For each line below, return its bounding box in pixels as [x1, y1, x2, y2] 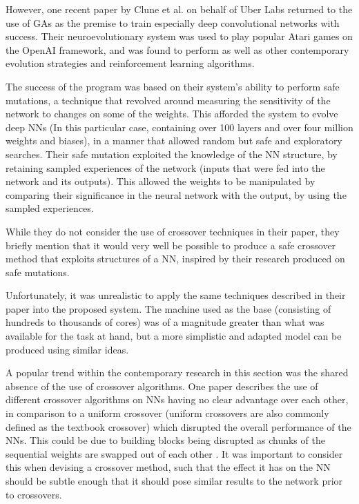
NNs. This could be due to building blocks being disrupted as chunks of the [6, 433, 325, 447]
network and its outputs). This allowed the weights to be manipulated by [6, 174, 316, 188]
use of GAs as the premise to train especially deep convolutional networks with [6, 15, 340, 30]
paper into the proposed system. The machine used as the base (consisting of [6, 301, 331, 316]
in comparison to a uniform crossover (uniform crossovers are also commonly [6, 406, 329, 420]
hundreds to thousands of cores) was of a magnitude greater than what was [6, 315, 324, 329]
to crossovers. [6, 487, 62, 501]
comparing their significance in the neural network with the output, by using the [6, 187, 347, 202]
